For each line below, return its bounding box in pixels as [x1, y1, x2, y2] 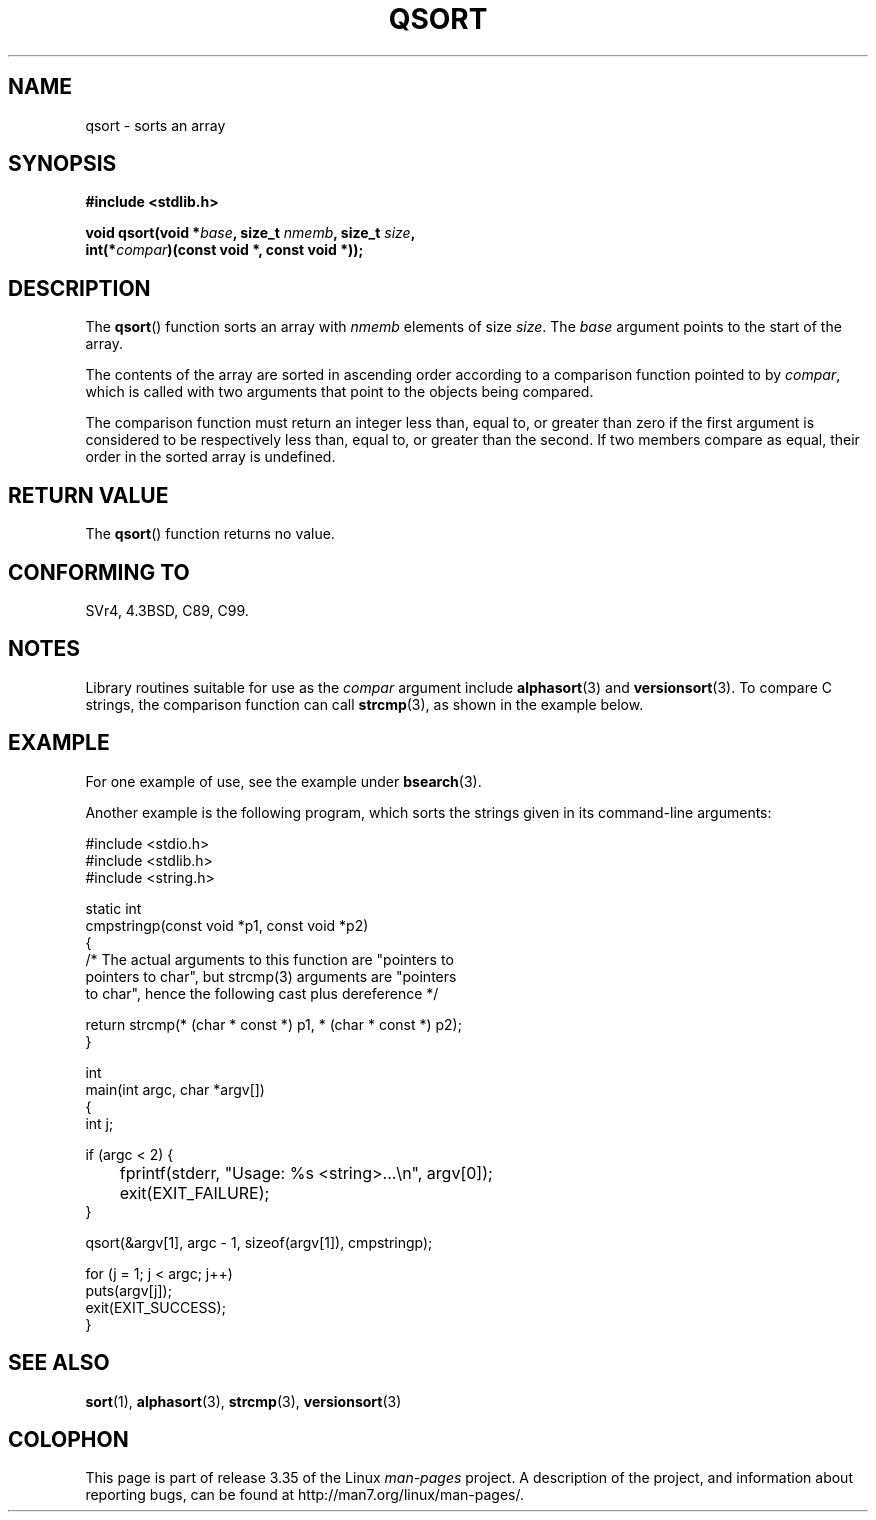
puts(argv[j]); [85, 1281, 172, 1299]
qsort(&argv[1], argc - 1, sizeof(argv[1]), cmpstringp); [85, 1233, 433, 1251]
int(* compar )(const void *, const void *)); [85, 241, 364, 259]
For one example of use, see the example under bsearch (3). [85, 772, 482, 790]
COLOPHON [8, 1426, 129, 1452]
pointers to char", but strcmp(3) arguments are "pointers [85, 967, 457, 985]
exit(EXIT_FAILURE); [119, 1182, 270, 1203]
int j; [85, 1114, 114, 1132]
